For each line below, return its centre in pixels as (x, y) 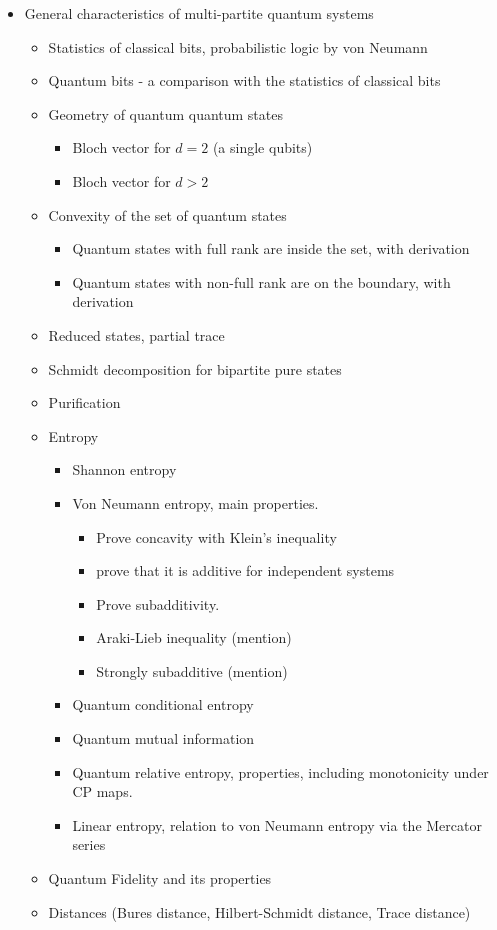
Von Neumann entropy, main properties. (195, 502)
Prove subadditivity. (158, 603)
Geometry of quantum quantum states (165, 113)
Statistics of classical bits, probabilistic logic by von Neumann (238, 46)
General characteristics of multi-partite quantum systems (199, 13)
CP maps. (102, 791)
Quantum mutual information (163, 738)
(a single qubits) (262, 147)
